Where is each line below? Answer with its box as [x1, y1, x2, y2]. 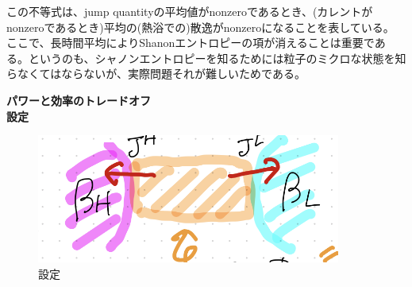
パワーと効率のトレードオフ [6, 91, 151, 108]
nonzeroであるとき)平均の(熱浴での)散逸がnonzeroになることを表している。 [6, 18, 395, 35]
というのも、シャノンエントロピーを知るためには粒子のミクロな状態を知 [28, 49, 406, 66]
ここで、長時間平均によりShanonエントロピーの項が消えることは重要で [6, 34, 375, 51]
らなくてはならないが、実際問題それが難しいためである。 [6, 65, 306, 82]
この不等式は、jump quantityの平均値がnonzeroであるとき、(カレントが [6, 3, 373, 19]
